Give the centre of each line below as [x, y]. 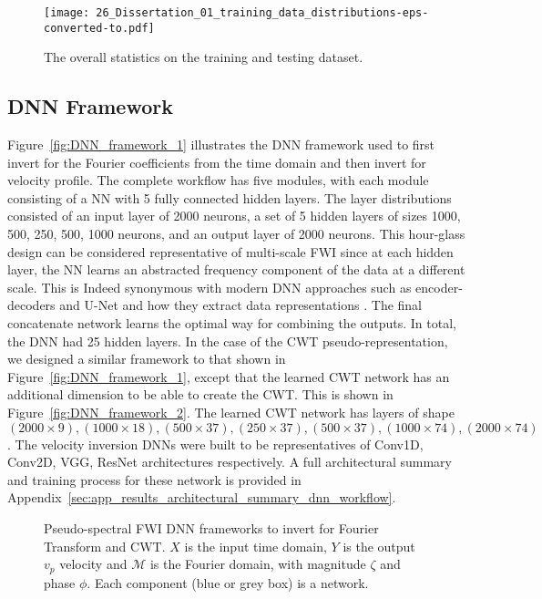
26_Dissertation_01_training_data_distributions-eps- [262, 13]
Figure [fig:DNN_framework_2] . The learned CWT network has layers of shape [231, 413]
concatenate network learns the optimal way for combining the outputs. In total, [232, 323]
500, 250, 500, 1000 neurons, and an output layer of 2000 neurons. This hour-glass [236, 234]
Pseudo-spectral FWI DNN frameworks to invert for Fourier [211, 527]
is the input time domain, [256, 546]
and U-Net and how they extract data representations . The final [241, 305]
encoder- [439, 287]
